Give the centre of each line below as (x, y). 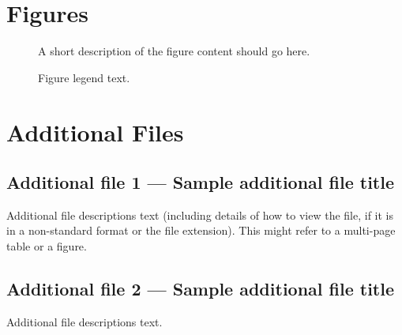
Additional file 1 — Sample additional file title (201, 182)
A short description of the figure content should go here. (174, 51)
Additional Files (95, 132)
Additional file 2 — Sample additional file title (201, 289)
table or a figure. (47, 246)
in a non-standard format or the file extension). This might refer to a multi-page (201, 230)
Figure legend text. (84, 77)
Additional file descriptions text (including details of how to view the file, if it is (200, 215)
